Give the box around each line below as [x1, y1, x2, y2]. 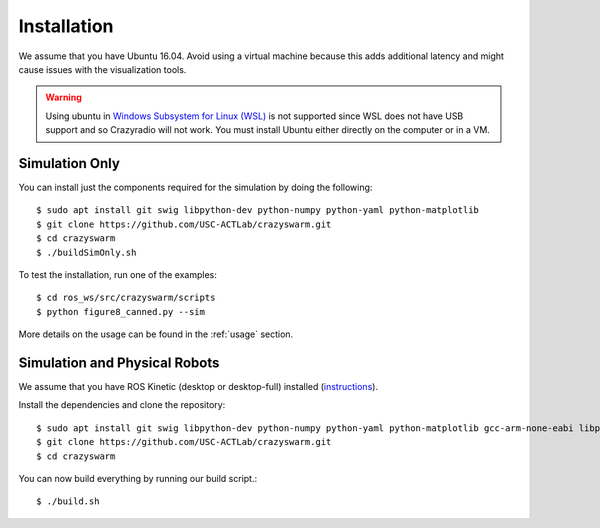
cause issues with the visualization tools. [18, 63, 187, 75]
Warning [45, 91, 82, 104]
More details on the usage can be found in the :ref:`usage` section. [18, 328, 294, 340]
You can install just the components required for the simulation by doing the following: [18, 181, 373, 194]
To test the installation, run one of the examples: [18, 268, 217, 280]
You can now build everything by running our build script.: [18, 473, 258, 484]
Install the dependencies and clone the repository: [18, 399, 226, 411]
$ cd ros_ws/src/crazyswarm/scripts [36, 292, 216, 304]
